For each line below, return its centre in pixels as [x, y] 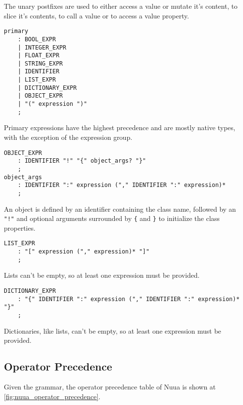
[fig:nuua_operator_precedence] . [52, 396]
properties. [20, 228]
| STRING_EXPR [40, 63]
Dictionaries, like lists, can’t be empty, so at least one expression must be [113, 330]
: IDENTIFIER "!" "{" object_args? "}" [82, 161]
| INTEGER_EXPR [42, 47]
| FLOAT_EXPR [38, 56]
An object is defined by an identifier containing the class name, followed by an [120, 209]
